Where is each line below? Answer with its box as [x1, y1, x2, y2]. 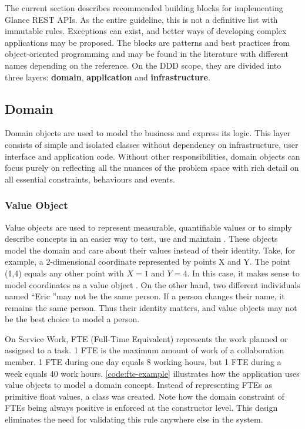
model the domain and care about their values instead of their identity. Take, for [5, 244, 296, 256]
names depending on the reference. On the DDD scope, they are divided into [5, 59, 281, 71]
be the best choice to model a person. [5, 313, 140, 325]
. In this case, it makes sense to [187, 266, 300, 279]
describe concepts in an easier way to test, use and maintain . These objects [5, 232, 278, 245]
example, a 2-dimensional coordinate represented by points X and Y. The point [5, 255, 291, 268]
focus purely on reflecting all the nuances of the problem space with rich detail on [5, 161, 299, 174]
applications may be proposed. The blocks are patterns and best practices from [5, 36, 290, 48]
